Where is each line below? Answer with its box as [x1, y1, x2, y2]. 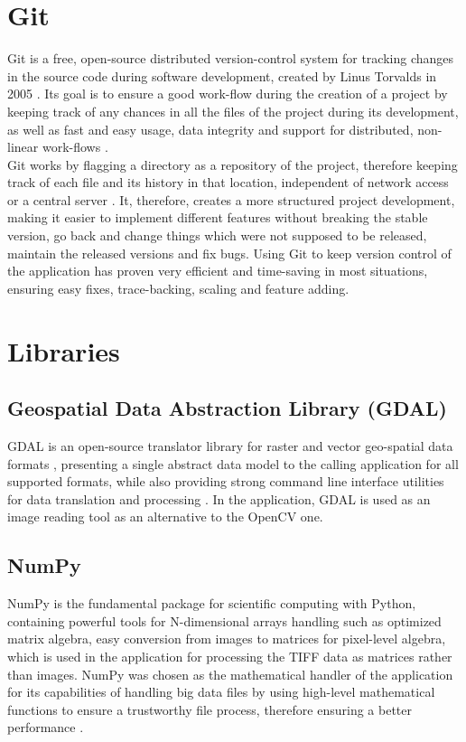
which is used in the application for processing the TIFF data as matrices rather [7, 646, 452, 665]
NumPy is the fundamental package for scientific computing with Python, [7, 594, 416, 613]
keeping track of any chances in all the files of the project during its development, [7, 101, 459, 120]
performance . [7, 718, 84, 737]
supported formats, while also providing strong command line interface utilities [7, 472, 444, 491]
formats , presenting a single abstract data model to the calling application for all [7, 454, 459, 473]
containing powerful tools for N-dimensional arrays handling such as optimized [7, 611, 442, 630]
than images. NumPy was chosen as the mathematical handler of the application [7, 664, 453, 683]
